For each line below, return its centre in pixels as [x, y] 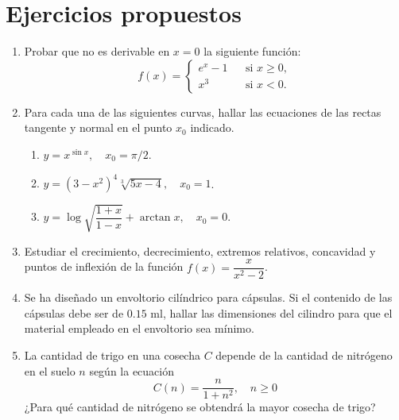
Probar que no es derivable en [97, 51]
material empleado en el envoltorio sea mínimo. [139, 328]
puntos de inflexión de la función [104, 266]
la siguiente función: [252, 51]
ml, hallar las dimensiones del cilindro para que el [271, 312]
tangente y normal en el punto [98, 127]
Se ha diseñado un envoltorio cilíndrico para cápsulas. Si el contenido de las [208, 297]
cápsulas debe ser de [74, 312]
